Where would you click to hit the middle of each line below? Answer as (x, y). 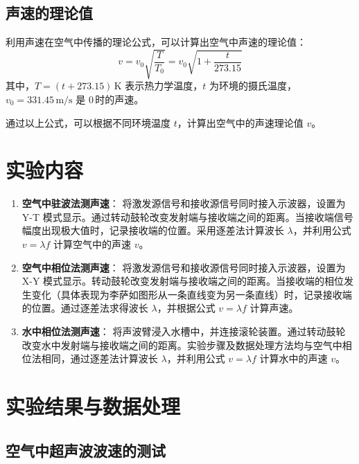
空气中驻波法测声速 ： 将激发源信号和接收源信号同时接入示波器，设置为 (184, 203)
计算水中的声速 (294, 358)
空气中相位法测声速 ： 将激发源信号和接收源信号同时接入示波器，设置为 (184, 267)
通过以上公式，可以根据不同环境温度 (88, 122)
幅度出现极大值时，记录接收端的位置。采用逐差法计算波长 (153, 230)
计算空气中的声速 (92, 244)
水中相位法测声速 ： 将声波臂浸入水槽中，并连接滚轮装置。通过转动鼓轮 (184, 331)
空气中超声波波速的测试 (86, 450)
